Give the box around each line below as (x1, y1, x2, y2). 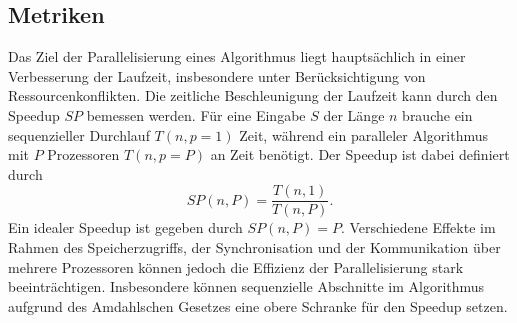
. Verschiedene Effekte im (340, 217, 496, 238)
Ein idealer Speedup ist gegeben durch (8, 217, 243, 238)
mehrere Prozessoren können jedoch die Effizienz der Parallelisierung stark (8, 256, 464, 277)
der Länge (323, 104, 385, 125)
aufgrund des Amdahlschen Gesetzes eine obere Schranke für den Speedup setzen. (8, 295, 508, 316)
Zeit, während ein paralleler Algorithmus (239, 124, 489, 145)
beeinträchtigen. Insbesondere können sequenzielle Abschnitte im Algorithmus (8, 276, 485, 297)
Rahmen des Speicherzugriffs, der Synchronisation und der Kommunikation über (8, 237, 501, 258)
